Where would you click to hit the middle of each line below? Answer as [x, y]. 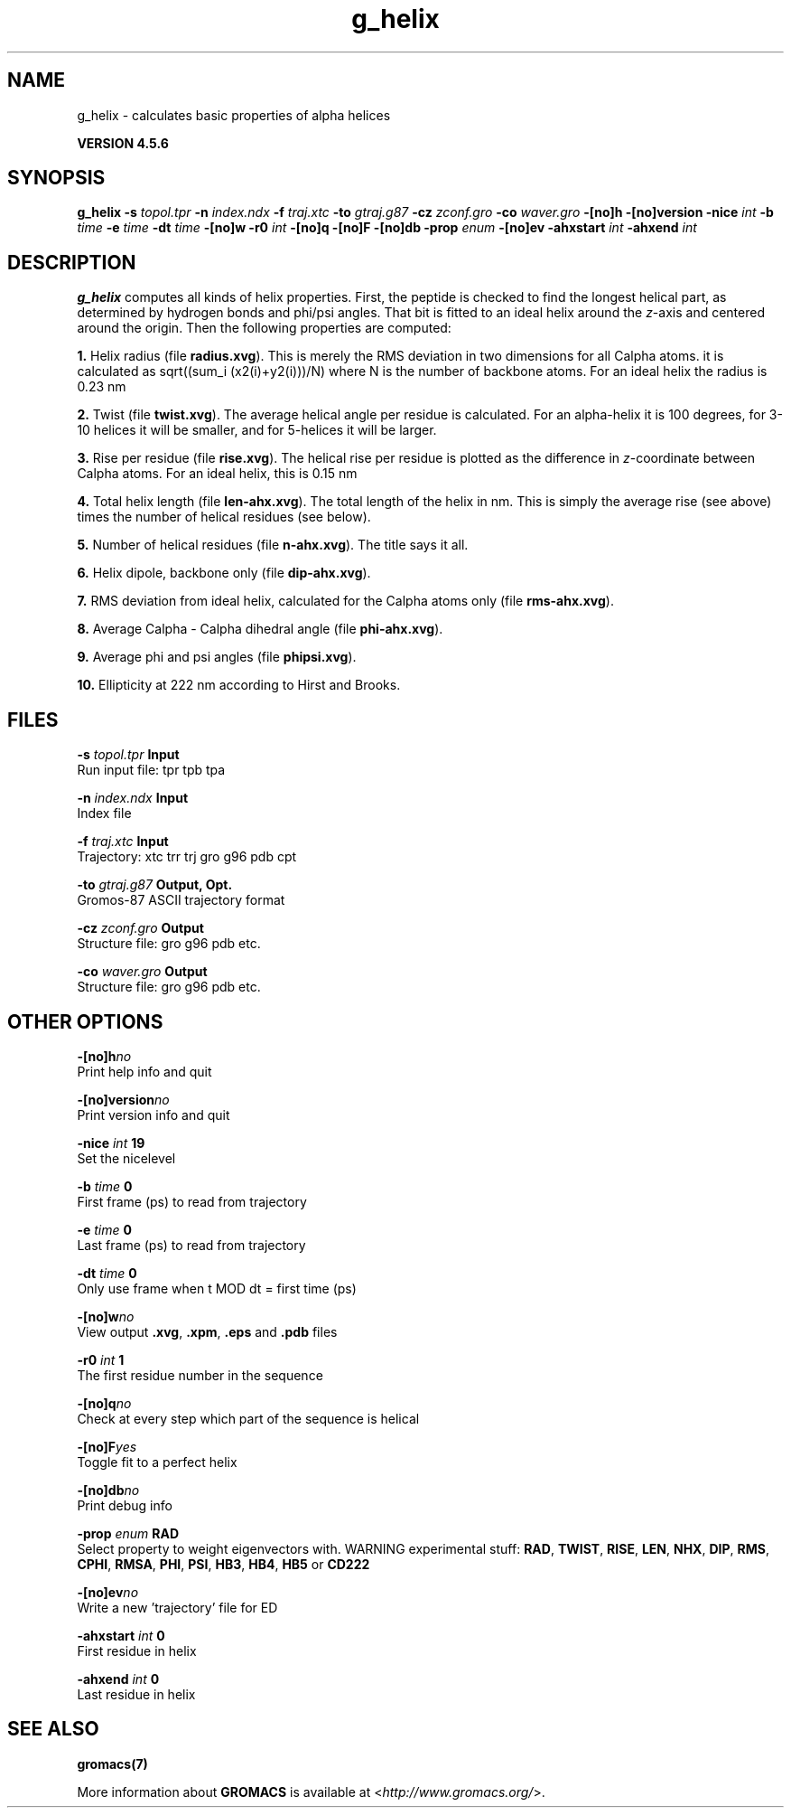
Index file [104, 813]
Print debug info [125, 1505]
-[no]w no [106, 1316]
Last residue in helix [136, 1694]
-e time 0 [104, 1229]
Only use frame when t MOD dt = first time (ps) [217, 1288]
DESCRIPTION [72, 262]
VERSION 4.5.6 [123, 143]
